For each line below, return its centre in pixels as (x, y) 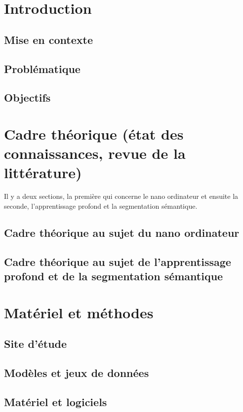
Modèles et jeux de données (77, 372)
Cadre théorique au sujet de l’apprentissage (118, 261)
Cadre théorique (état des (94, 133)
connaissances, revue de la (95, 153)
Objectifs (27, 97)
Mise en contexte (49, 39)
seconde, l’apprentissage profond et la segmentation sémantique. (101, 206)
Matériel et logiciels (56, 401)
